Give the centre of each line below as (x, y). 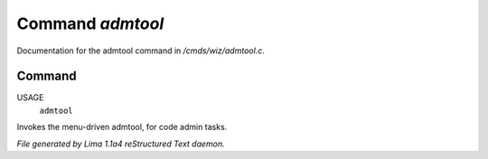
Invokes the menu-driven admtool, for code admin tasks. (122, 127)
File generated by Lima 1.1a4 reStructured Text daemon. (121, 144)
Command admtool (90, 23)
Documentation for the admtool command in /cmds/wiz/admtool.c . (141, 51)
